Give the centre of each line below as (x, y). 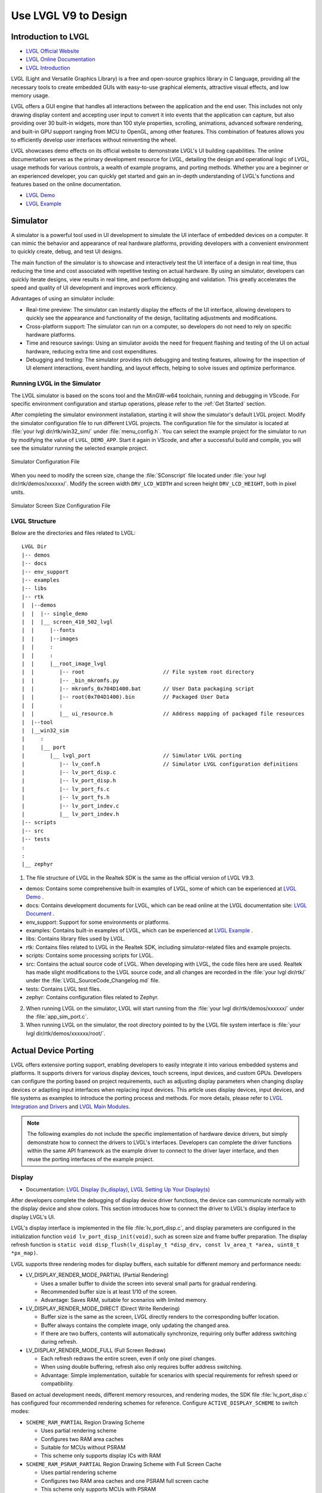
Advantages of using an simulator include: (63, 299)
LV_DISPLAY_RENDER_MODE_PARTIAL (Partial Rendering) (97, 1275)
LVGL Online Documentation (61, 59)
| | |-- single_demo (55, 613)
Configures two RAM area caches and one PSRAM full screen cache (125, 1480)
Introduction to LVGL (50, 37)
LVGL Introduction (48, 67)
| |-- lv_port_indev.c (70, 806)
